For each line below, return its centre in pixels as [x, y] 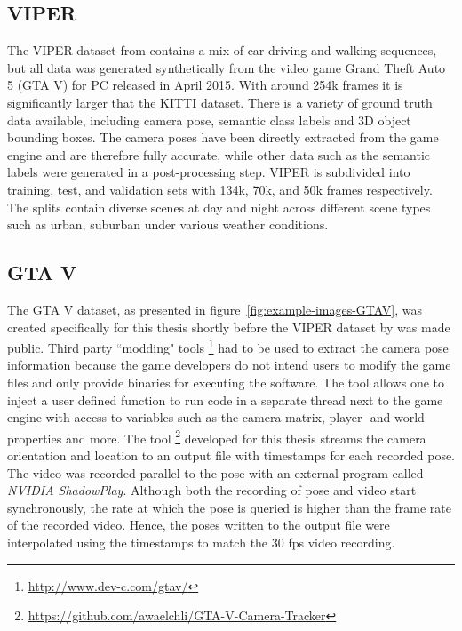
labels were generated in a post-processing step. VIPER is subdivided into [209, 172]
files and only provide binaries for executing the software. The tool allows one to [226, 382]
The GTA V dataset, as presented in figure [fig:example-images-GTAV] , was [215, 309]
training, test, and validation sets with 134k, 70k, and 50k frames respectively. [220, 189]
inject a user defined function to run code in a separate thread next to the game [225, 399]
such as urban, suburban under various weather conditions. [168, 224]
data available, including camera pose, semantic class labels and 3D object [209, 120]
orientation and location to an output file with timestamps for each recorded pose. [231, 455]
